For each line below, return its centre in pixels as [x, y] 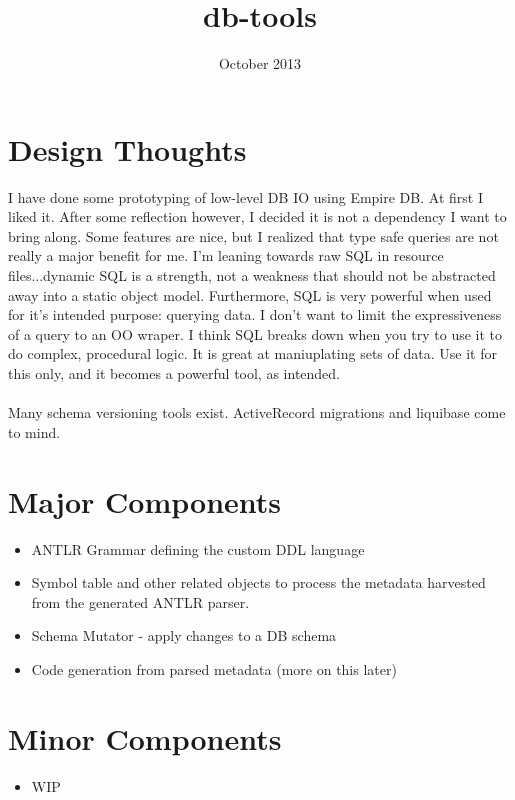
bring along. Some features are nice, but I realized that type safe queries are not [253, 235]
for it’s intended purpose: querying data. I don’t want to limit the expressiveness [255, 314]
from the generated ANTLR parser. [140, 601]
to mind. [34, 431]
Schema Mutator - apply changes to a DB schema [184, 635]
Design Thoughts [127, 148]
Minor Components [145, 737]
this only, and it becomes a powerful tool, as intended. [174, 373]
